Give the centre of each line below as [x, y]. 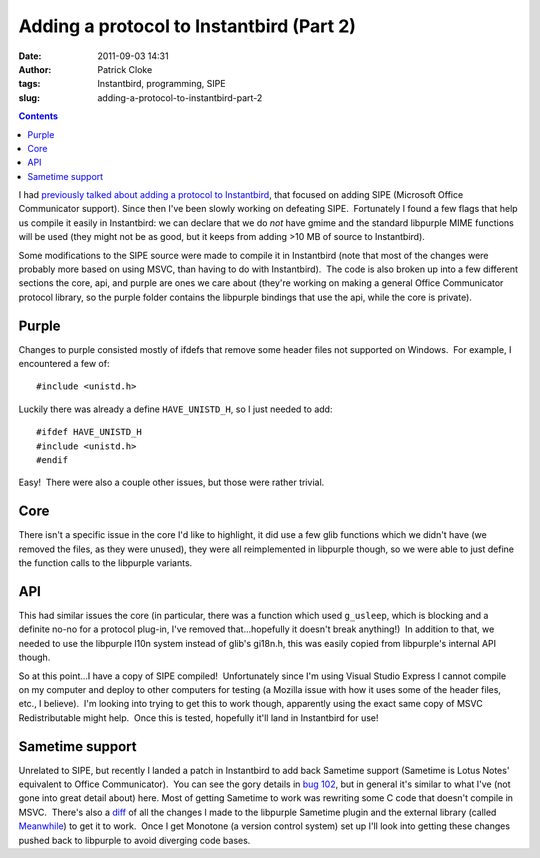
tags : [29, 84]
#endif [52, 460]
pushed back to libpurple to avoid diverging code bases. [134, 840]
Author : [35, 69]
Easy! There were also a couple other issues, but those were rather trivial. [171, 482]
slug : [29, 97]
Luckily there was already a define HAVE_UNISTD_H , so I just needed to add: [175, 409]
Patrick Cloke [125, 69]
